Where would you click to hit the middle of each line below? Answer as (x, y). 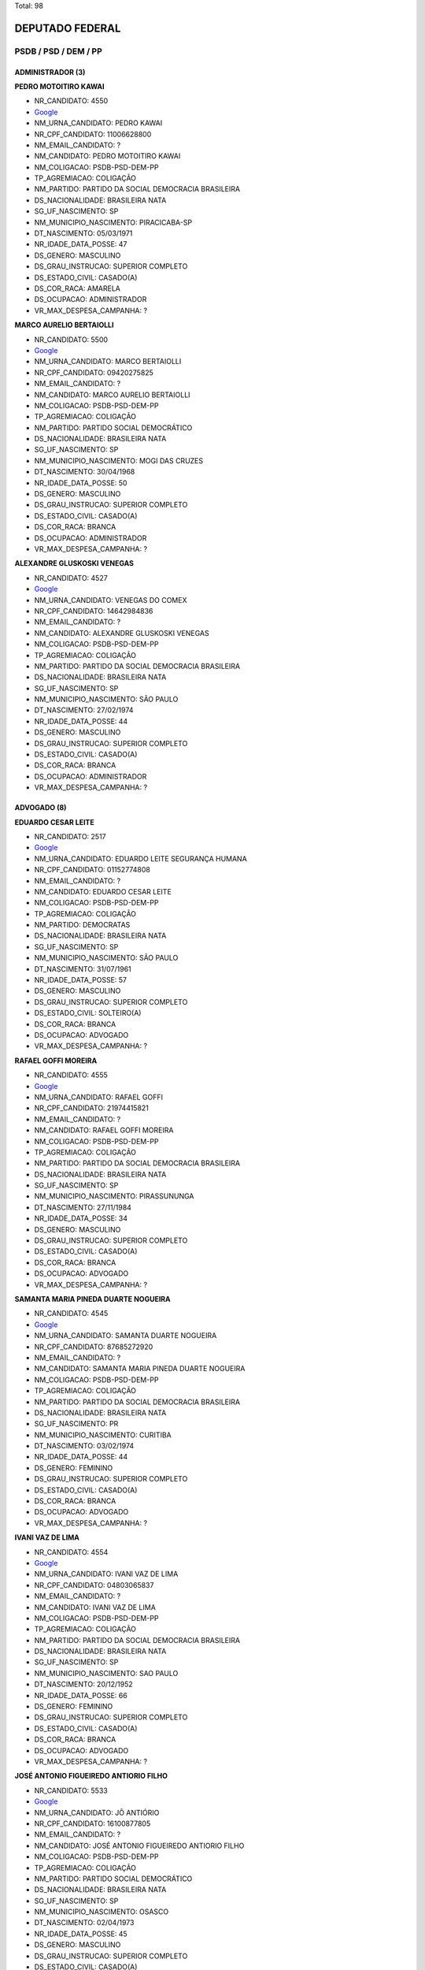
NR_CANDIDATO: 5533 (71, 1790)
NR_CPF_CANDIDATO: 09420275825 (94, 372)
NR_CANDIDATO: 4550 (71, 101)
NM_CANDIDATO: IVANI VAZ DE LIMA (95, 1607)
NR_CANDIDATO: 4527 (71, 578)
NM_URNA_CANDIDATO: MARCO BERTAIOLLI (108, 362)
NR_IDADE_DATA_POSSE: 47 (81, 244)
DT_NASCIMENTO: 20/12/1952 (83, 1684)
